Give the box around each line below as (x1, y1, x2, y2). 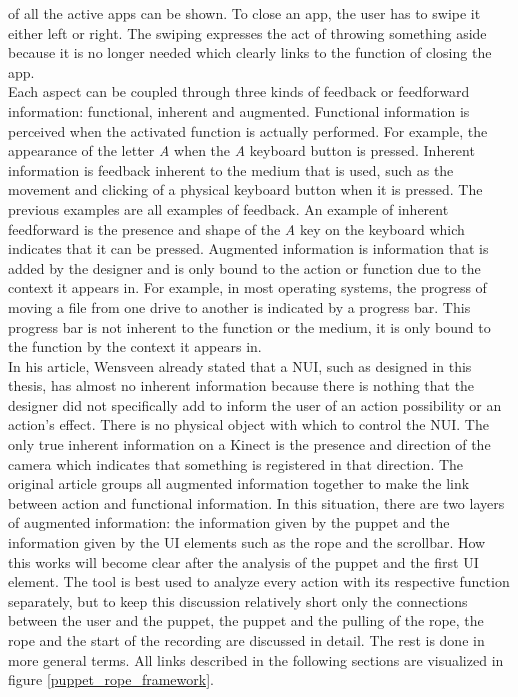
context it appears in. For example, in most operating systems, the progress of (8, 277, 487, 298)
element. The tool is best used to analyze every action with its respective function (8, 571, 510, 592)
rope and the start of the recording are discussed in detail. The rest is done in (8, 630, 485, 650)
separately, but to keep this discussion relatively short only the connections (8, 590, 468, 611)
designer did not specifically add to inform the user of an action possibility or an (8, 394, 502, 415)
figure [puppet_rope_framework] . (8, 669, 214, 690)
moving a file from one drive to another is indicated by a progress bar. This (8, 296, 471, 317)
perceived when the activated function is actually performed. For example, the (8, 120, 488, 141)
